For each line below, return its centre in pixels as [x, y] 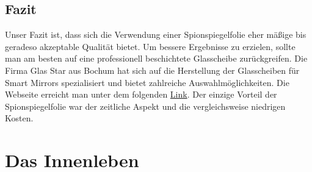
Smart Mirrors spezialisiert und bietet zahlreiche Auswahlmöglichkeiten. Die [147, 82]
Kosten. [19, 118]
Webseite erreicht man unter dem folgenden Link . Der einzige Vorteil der [141, 94]
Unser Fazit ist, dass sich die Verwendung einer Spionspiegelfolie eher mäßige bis [156, 34]
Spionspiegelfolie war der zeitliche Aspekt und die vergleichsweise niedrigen [145, 106]
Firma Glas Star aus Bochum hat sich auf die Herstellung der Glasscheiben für [152, 70]
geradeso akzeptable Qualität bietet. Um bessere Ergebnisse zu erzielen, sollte [150, 46]
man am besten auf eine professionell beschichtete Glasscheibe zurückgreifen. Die [156, 58]
